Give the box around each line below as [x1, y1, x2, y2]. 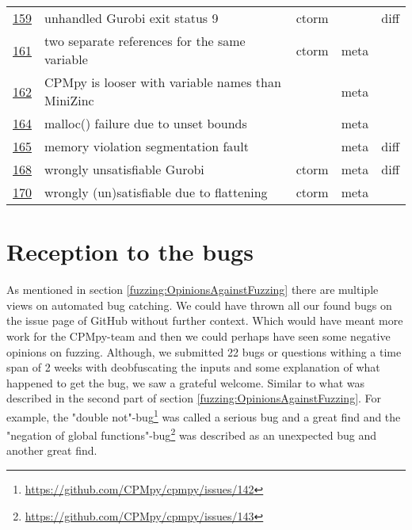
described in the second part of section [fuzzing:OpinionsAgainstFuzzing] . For [6, 390, 382, 406]
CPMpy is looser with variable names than [44, 73, 281, 91]
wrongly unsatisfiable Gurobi [44, 160, 204, 178]
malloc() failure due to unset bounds [44, 114, 247, 132]
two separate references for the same [44, 32, 246, 50]
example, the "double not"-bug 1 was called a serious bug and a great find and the [6, 406, 401, 425]
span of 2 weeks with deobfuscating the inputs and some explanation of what [6, 359, 380, 376]
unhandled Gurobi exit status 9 [44, 9, 219, 27]
